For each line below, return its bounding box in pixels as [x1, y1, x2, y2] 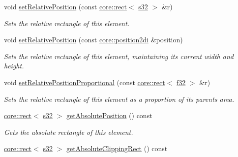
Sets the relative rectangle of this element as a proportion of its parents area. [4, 94, 235, 104]
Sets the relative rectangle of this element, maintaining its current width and [4, 51, 234, 61]
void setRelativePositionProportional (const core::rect [4, 77, 165, 87]
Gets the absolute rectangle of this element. [4, 126, 133, 137]
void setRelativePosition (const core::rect [4, 1, 127, 11]
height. [4, 61, 24, 71]
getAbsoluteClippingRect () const [66, 143, 168, 154]
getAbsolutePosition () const [66, 110, 152, 121]
